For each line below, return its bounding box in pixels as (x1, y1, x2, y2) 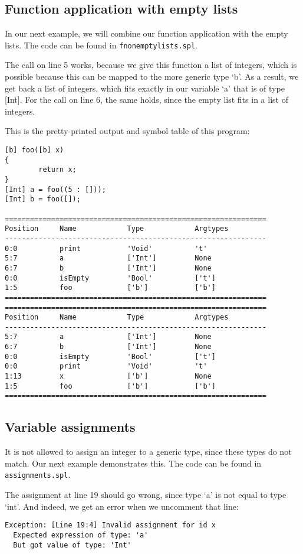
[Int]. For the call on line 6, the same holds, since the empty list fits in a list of (5, 93, 288, 106)
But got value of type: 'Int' (13, 540, 131, 549)
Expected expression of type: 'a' (13, 530, 149, 539)
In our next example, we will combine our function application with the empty (5, 27, 288, 40)
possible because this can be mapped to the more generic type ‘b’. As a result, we (5, 70, 299, 83)
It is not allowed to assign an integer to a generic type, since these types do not (5, 445, 292, 458)
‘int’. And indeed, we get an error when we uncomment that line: (5, 500, 239, 512)
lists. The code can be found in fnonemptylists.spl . (5, 38, 197, 51)
